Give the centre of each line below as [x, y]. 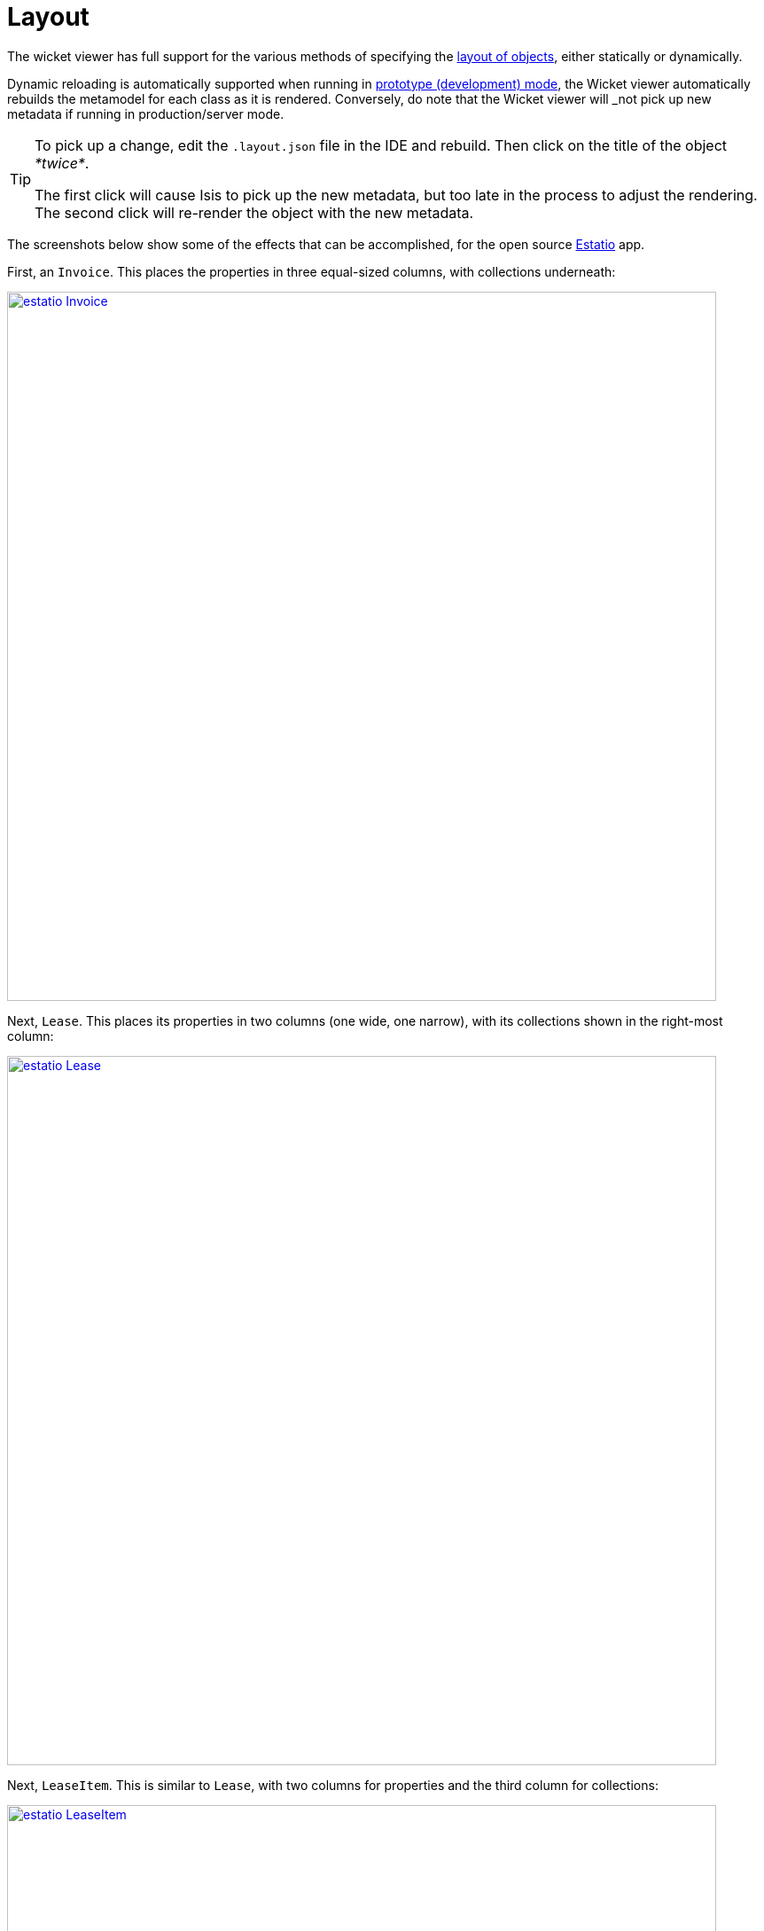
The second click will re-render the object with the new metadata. [254, 212]
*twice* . [62, 163]
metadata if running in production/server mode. [146, 113]
